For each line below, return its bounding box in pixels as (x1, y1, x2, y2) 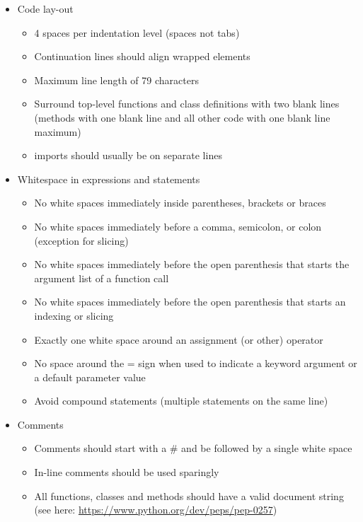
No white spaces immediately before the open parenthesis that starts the (34, 257, 350, 272)
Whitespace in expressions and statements (17, 171, 200, 186)
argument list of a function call (34, 270, 169, 285)
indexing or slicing (34, 308, 114, 323)
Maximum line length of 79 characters (34, 72, 199, 87)
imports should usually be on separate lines (34, 148, 222, 163)
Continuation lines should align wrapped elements (34, 49, 250, 64)
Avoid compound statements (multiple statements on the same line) (34, 393, 328, 408)
